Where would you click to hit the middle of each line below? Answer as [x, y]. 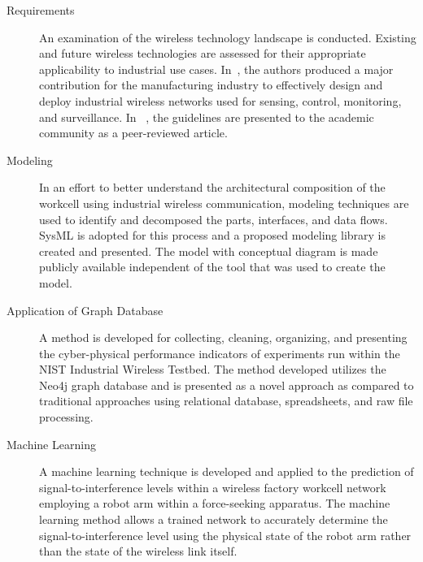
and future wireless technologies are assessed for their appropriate [203, 53]
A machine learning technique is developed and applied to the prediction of [227, 471]
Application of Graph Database [85, 310]
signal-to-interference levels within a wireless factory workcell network [213, 487]
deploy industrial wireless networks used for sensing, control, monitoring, [220, 100]
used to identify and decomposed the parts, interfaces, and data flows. [214, 219]
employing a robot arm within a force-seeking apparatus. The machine [215, 503]
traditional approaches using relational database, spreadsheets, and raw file [226, 401]
